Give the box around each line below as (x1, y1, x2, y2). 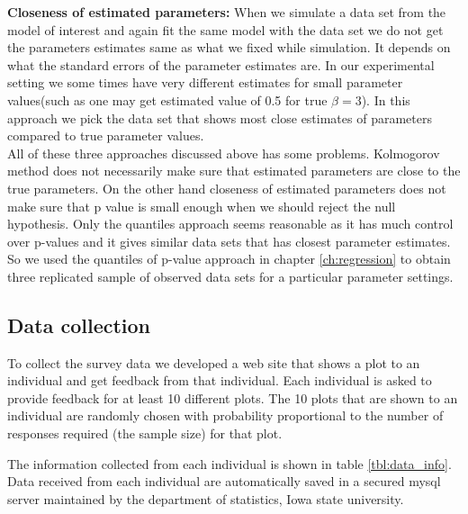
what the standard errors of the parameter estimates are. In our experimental (7, 55, 435, 74)
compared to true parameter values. (7, 126, 204, 145)
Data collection (7, 311, 151, 338)
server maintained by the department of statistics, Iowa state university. (7, 489, 404, 508)
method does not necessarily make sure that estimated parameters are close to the (7, 161, 461, 180)
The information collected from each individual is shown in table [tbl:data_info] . (7, 454, 452, 473)
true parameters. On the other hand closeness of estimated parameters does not (7, 178, 446, 197)
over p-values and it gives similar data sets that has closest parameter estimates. (7, 231, 451, 250)
